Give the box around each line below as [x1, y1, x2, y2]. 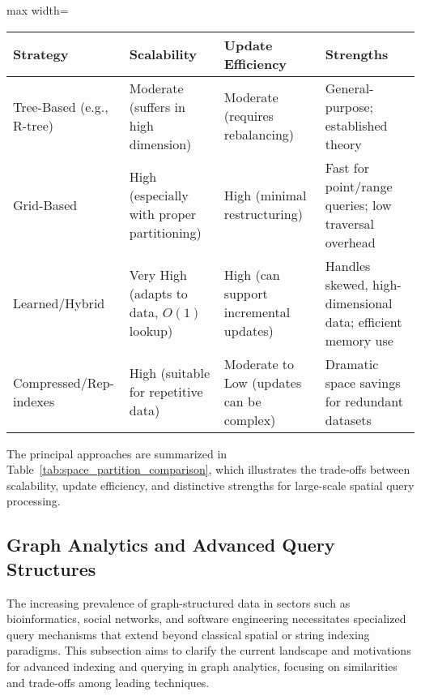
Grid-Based [13, 195, 78, 214]
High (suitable [129, 363, 210, 383]
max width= [6, 2, 69, 18]
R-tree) [13, 115, 54, 135]
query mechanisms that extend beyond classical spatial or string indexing [6, 625, 370, 642]
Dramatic [325, 354, 379, 373]
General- [325, 78, 374, 97]
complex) [223, 410, 276, 429]
